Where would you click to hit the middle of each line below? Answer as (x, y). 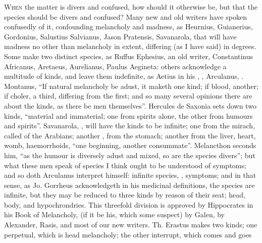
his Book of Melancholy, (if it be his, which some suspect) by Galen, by (115, 214)
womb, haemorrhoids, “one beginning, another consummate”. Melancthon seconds (130, 145)
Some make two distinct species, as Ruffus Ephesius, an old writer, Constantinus (129, 56)
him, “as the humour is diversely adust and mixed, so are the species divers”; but (130, 155)
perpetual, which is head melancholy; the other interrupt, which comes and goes (128, 234)
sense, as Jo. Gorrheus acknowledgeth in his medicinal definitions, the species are (129, 185)
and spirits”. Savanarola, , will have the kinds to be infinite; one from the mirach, (130, 126)
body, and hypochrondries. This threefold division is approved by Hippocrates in (129, 204)
